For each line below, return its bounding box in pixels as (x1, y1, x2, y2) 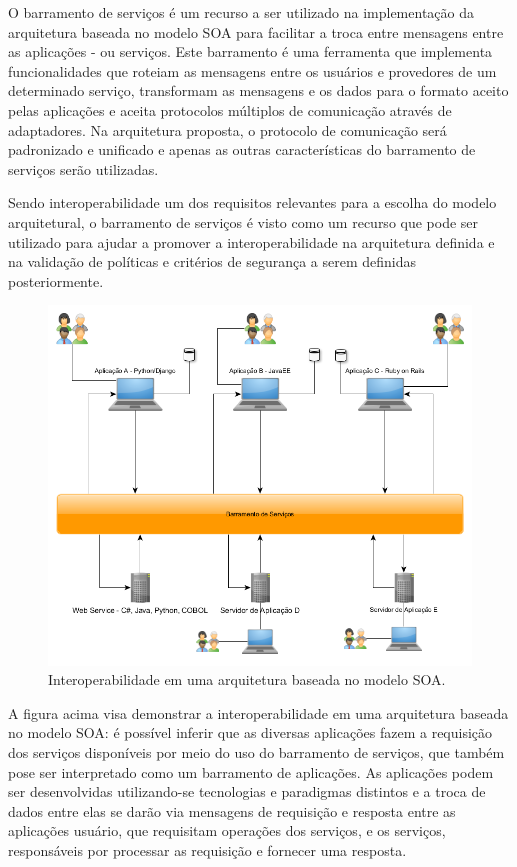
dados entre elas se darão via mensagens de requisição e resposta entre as (8, 800, 456, 821)
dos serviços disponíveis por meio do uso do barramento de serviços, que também (8, 742, 505, 763)
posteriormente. (8, 270, 104, 291)
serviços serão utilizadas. (8, 158, 159, 179)
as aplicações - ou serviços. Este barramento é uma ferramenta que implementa (8, 41, 493, 62)
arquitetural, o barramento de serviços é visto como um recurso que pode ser (8, 211, 479, 232)
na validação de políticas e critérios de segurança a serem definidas (8, 251, 417, 272)
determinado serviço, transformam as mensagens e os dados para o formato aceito (8, 80, 509, 101)
